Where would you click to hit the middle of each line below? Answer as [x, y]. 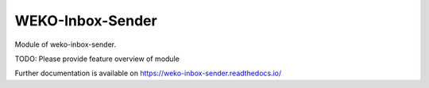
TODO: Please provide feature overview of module [97, 59]
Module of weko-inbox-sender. [66, 44]
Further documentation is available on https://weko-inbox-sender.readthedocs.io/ [148, 73]
